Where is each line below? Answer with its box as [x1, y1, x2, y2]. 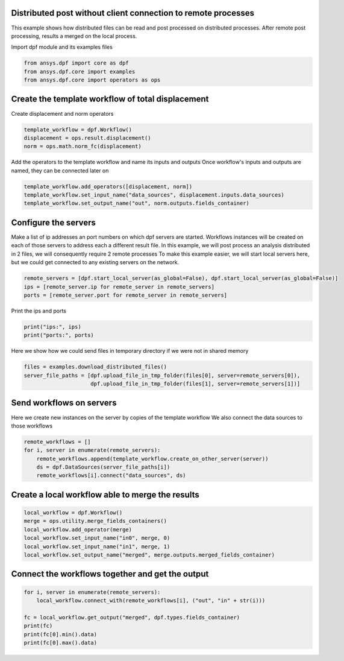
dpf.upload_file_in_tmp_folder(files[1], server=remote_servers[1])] [90, 381, 301, 387]
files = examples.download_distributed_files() [23, 364, 167, 370]
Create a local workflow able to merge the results [11, 489, 199, 500]
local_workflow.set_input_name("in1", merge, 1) [23, 543, 170, 550]
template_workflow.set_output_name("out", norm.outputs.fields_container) [23, 200, 250, 207]
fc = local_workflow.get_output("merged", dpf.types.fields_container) [23, 614, 240, 621]
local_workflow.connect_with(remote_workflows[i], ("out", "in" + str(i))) [36, 597, 266, 604]
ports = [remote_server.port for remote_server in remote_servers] [23, 291, 228, 299]
